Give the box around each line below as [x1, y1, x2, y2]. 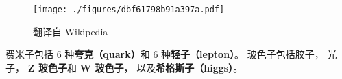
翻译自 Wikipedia [33, 24, 108, 38]
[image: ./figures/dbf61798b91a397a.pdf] [33, 5, 225, 14]
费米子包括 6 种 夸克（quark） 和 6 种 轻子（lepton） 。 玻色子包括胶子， [5, 47, 324, 61]
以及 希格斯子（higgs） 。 [136, 60, 243, 74]
